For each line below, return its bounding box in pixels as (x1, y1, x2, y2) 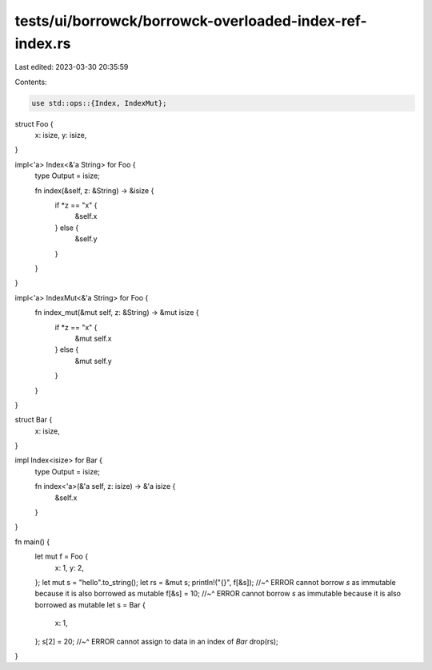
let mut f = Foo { (34, 551, 88, 561)
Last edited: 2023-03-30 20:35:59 (14, 63, 129, 72)
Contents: (14, 77, 47, 87)
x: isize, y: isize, (34, 131, 87, 140)
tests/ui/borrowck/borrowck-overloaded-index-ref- (14, 12, 367, 30)
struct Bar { (14, 415, 53, 425)
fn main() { (14, 537, 50, 547)
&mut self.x (74, 333, 112, 343)
